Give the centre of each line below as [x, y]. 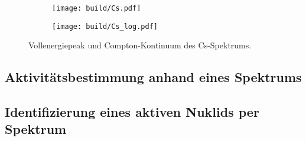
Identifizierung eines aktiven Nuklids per [132, 112]
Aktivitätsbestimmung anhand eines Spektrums [153, 77]
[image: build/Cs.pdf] [97, 8]
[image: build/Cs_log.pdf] [105, 26]
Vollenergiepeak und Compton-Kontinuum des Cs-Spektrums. [140, 45]
